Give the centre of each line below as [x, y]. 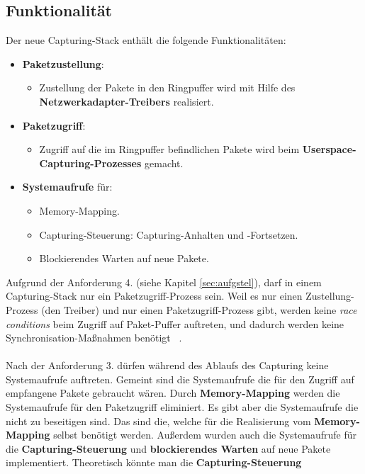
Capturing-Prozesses [90, 163]
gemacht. [164, 163]
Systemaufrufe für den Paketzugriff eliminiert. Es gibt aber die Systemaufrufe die [182, 407]
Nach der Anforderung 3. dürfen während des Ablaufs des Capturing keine [167, 365]
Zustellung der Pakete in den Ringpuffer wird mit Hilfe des [167, 88]
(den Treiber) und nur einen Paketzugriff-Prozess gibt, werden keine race [199, 309]
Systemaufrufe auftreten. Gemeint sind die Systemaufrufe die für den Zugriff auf [180, 379]
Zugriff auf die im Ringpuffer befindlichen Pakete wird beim [169, 149]
